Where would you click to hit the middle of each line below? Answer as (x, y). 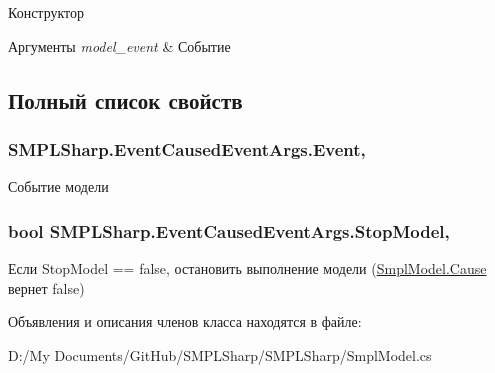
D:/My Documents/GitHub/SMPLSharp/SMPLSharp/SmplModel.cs (220, 354)
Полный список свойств (125, 99)
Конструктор (46, 12)
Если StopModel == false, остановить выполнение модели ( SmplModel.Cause (247, 268)
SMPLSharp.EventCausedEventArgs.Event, (187, 148)
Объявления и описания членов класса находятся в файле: (185, 321)
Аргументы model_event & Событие (119, 45)
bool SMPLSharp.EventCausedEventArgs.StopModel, (229, 230)
